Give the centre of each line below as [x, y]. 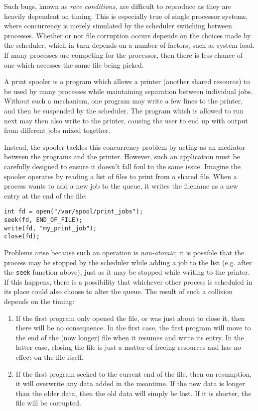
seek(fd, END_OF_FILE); [43, 220]
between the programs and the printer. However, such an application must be [122, 156]
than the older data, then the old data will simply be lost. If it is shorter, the [133, 393]
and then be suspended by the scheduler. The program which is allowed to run [124, 110]
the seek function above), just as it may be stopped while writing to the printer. [127, 272]
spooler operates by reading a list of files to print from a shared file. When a [121, 176]
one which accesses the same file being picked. [74, 64]
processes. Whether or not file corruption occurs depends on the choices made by [128, 35]
